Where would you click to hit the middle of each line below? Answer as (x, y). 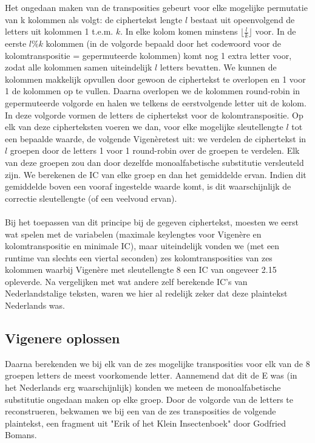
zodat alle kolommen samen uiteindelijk (79, 67)
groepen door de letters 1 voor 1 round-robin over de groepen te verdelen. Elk (155, 150)
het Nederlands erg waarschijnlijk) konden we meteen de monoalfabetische (143, 387)
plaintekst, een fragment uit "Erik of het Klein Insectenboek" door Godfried (146, 423)
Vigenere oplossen (63, 338)
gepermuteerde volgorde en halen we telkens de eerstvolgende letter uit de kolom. (156, 102)
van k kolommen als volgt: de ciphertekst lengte (94, 19)
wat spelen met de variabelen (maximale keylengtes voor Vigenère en (133, 234)
